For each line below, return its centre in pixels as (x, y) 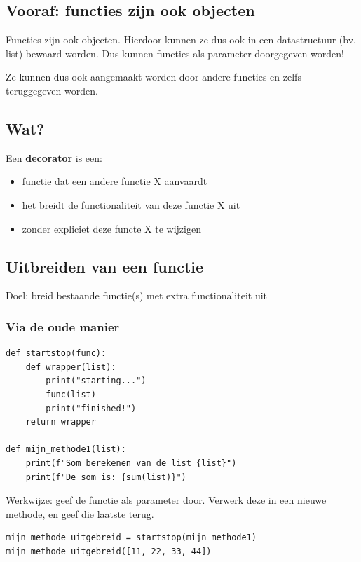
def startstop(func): (56, 354)
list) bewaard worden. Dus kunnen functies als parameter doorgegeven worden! (175, 53)
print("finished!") (91, 408)
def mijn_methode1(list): (66, 450)
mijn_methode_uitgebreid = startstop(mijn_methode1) (131, 538)
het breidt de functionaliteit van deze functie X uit (131, 204)
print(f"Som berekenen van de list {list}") (131, 463)
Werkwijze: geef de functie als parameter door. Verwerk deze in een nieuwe (166, 500)
